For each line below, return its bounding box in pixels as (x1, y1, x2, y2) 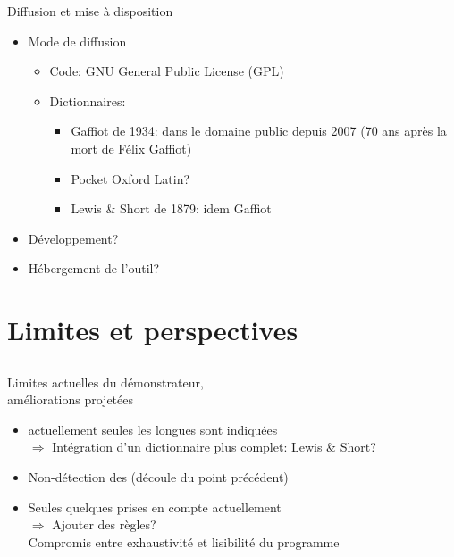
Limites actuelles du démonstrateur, (7, 372, 204, 391)
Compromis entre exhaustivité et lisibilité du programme (28, 532, 340, 551)
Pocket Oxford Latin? (71, 169, 190, 187)
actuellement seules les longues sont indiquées (28, 420, 278, 438)
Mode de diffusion (28, 31, 127, 50)
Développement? (28, 229, 119, 247)
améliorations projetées (7, 390, 134, 409)
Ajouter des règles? (52, 515, 156, 534)
